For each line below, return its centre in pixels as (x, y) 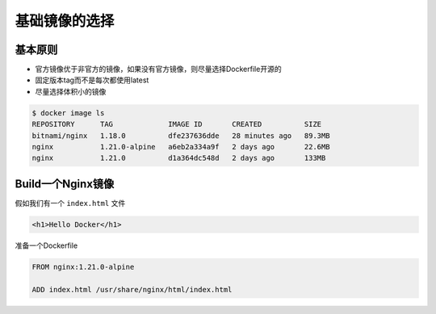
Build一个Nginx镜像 (65, 184)
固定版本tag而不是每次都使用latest (92, 80)
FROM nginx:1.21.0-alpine (83, 267)
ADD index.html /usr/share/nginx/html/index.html (132, 289)
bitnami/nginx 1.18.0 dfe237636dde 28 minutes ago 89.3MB (181, 136)
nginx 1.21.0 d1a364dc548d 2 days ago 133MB (179, 158)
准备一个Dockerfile (46, 245)
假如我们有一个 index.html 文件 (70, 203)
